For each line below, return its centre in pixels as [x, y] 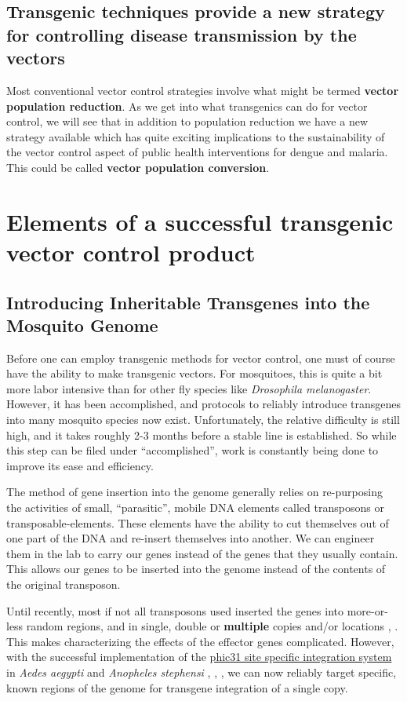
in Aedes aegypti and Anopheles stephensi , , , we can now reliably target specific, [202, 672]
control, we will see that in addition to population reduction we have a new [187, 121]
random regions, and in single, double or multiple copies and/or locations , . [212, 626]
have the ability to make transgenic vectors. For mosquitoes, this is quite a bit [194, 373]
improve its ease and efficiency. [80, 465]
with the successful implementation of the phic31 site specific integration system [199, 657]
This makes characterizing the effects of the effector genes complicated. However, [200, 641]
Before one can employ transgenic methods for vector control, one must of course [201, 358]
